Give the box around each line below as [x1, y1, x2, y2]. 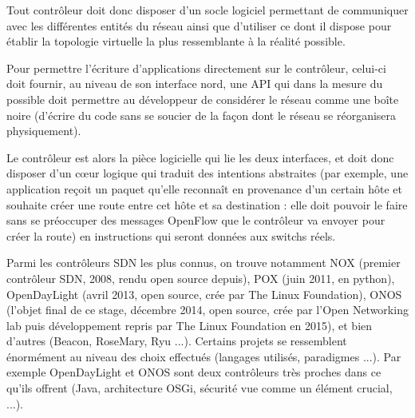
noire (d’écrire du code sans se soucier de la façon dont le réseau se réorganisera [6, 106, 397, 123]
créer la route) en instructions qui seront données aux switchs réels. [6, 227, 336, 244]
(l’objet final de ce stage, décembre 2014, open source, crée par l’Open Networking [6, 301, 409, 318]
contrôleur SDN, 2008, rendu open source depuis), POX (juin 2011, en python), [6, 269, 395, 286]
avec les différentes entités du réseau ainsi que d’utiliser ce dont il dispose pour [6, 17, 392, 34]
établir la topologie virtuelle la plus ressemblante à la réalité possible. [6, 33, 346, 50]
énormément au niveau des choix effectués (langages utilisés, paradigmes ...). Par [6, 348, 401, 364]
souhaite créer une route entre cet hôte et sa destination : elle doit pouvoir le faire [6, 196, 408, 213]
